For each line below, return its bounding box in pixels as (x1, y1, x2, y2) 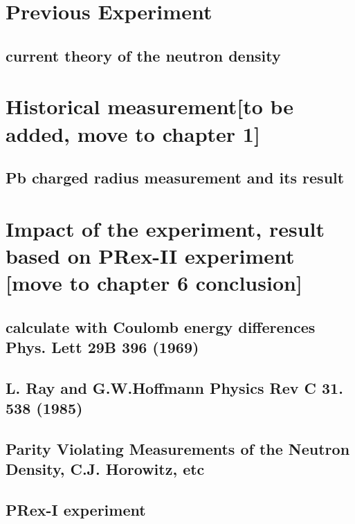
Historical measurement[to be (6, 92, 294, 120)
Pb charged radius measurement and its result (6, 167, 345, 188)
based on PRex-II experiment (6, 241, 295, 269)
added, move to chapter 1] (6, 119, 260, 147)
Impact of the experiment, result (6, 214, 325, 242)
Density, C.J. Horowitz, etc (6, 458, 205, 480)
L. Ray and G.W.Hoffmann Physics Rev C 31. (6, 377, 343, 398)
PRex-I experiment (6, 499, 146, 521)
